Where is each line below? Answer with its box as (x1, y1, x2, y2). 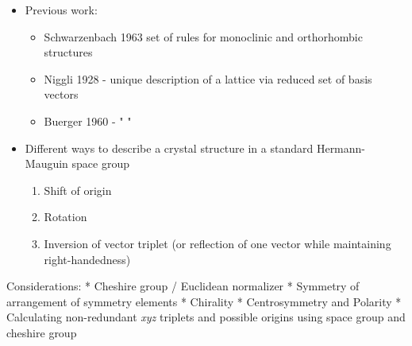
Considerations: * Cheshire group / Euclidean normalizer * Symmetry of (6, 278, 360, 294)
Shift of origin (44, 181, 112, 198)
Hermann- (316, 139, 366, 156)
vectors (44, 86, 79, 103)
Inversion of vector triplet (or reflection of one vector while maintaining (44, 235, 391, 251)
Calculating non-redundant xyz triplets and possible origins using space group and (6, 309, 406, 325)
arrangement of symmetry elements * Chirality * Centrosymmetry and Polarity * (6, 293, 402, 309)
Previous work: (25, 2, 98, 17)
